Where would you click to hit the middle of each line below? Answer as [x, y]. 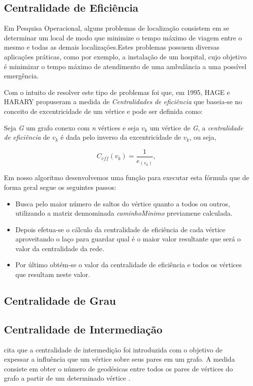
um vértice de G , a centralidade [196, 127]
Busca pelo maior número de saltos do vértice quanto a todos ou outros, [123, 203]
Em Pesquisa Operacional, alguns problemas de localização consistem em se [117, 28]
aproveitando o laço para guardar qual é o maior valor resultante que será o [128, 239]
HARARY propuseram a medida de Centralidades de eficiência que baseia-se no [123, 101]
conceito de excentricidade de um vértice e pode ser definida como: [103, 111]
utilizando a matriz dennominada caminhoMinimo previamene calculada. [124, 213]
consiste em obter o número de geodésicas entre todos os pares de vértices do [118, 368]
